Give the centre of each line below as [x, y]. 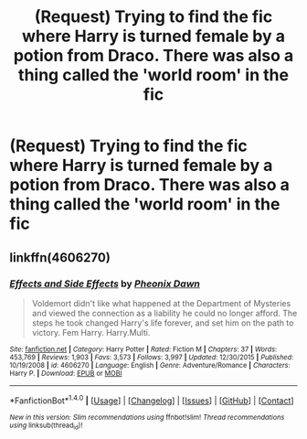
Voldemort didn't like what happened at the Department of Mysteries [161, 303]
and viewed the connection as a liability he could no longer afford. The [164, 313]
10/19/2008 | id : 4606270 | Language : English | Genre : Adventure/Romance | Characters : [150, 365]
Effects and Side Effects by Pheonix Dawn [105, 284]
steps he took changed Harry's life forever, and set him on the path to [163, 323]
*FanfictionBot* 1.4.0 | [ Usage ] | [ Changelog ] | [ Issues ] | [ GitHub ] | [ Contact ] [152, 400]
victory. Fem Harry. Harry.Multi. [91, 332]
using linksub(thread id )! [46, 426]
